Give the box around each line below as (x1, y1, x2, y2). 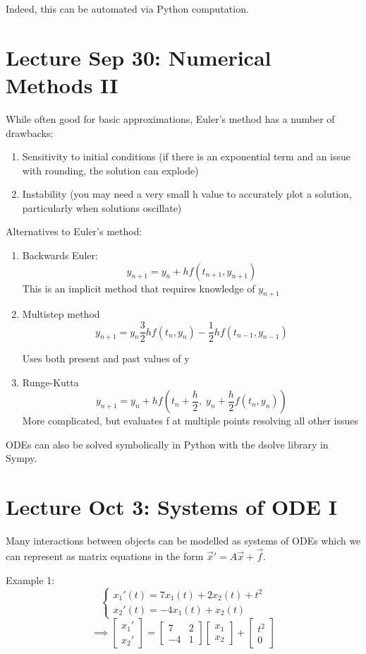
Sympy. (6, 451, 37, 465)
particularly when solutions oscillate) (22, 200, 182, 215)
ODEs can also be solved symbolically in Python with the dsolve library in (6, 436, 329, 451)
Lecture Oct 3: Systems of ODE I (6, 492, 337, 521)
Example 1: (6, 572, 55, 587)
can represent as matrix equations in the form (6, 549, 204, 564)
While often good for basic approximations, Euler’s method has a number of (6, 111, 335, 126)
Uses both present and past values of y (22, 351, 190, 366)
